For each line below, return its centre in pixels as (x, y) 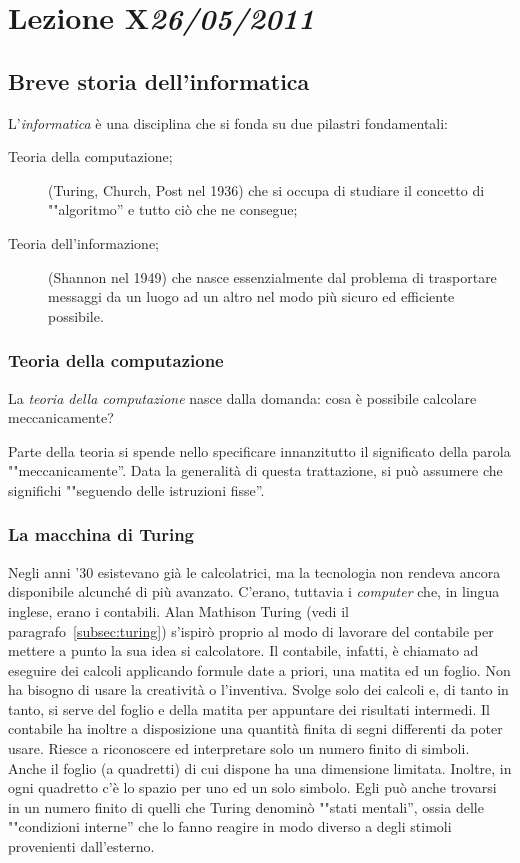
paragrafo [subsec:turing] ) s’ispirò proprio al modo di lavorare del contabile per (251, 630)
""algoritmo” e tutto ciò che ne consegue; (173, 209)
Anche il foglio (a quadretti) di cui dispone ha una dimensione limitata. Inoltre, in (260, 767)
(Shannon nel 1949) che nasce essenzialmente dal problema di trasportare (272, 276)
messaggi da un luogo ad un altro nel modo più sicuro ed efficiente (251, 296)
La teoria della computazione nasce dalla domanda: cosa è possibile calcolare (242, 397)
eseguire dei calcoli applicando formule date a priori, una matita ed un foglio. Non (259, 669)
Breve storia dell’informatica (159, 80)
